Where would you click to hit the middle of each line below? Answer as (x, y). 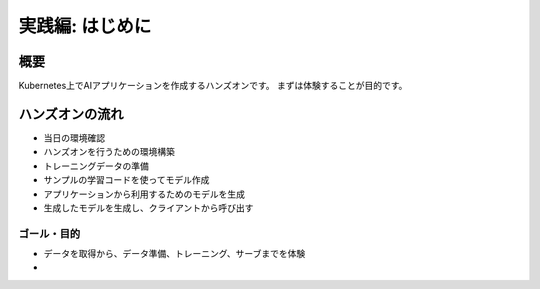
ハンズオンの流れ (71, 113)
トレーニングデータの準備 (96, 166)
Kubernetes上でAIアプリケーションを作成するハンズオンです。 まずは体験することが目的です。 (213, 86)
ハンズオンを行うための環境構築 (109, 152)
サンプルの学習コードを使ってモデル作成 (126, 180)
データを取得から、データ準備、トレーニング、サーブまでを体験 (174, 254)
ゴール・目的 (49, 233)
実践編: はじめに (85, 26)
